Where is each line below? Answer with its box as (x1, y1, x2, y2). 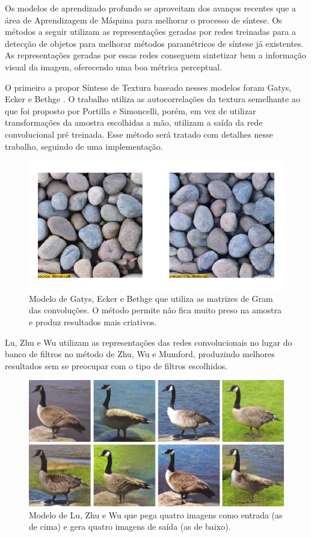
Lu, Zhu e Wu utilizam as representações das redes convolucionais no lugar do (5, 336, 292, 348)
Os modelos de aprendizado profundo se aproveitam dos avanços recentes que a (5, 2, 296, 14)
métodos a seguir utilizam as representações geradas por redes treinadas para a (5, 25, 296, 38)
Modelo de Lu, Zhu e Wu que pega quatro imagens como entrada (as (29, 508, 283, 521)
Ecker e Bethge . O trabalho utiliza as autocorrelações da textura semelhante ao (5, 93, 300, 105)
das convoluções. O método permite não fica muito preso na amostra (29, 304, 282, 316)
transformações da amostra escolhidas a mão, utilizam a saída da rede (5, 116, 263, 129)
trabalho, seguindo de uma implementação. (5, 140, 163, 152)
